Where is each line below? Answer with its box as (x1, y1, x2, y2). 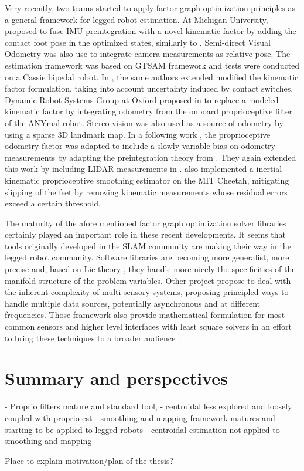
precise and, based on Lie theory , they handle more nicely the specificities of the (5, 263, 296, 275)
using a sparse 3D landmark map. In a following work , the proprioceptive (5, 128, 271, 140)
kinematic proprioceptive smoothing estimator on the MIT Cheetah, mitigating (5, 174, 289, 186)
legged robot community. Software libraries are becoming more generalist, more (5, 251, 289, 263)
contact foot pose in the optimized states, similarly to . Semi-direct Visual (5, 36, 271, 48)
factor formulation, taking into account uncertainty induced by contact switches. (5, 82, 293, 94)
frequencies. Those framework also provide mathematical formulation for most (5, 309, 285, 321)
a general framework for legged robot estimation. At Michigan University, (5, 13, 268, 25)
